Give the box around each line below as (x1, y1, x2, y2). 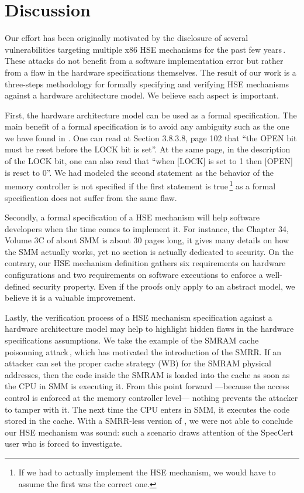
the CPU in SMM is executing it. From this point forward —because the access (5, 380, 289, 392)
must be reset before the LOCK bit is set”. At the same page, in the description (5, 143, 291, 155)
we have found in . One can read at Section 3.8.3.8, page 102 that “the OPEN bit (5, 131, 297, 144)
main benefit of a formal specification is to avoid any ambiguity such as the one (5, 120, 289, 132)
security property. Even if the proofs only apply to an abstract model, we (33, 280, 295, 292)
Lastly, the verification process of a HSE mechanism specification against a (5, 311, 272, 323)
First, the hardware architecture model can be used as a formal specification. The (5, 108, 297, 121)
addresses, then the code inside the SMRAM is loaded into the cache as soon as (5, 368, 290, 380)
